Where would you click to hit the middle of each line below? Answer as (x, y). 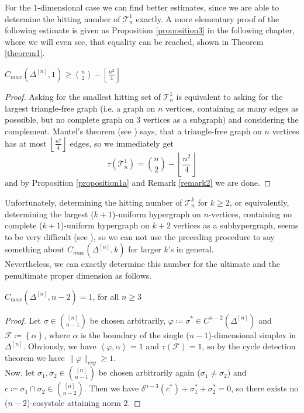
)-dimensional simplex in (252, 334)
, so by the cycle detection (249, 346)
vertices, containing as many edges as (232, 108)
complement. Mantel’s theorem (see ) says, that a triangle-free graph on (133, 131)
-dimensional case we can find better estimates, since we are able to (158, 7)
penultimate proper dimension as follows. (78, 275)
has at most (26, 143)
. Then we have (111, 388)
